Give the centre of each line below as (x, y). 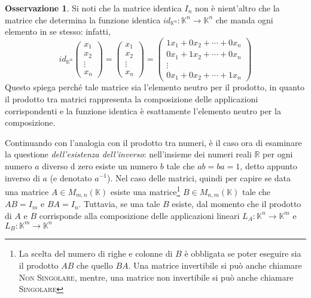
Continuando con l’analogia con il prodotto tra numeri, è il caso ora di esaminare (153, 142)
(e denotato (71, 177)
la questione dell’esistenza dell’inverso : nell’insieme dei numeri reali (128, 154)
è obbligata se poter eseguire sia (243, 253)
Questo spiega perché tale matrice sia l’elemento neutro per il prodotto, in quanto (155, 87)
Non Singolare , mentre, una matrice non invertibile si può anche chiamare (156, 277)
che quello (95, 265)
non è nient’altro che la (237, 8)
